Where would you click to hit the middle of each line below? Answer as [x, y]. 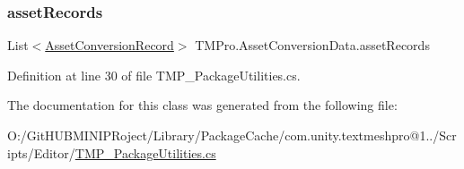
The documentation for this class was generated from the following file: [202, 105]
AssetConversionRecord [109, 45]
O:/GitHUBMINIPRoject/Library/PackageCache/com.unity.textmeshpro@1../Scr [232, 135]
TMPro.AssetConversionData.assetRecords [312, 45]
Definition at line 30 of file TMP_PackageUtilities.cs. [154, 75]
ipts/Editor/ [41, 152]
